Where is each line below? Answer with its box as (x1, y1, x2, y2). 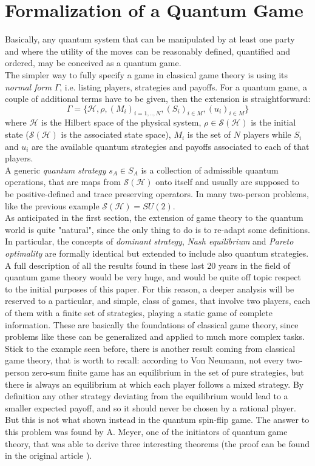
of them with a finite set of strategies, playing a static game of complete (5, 306, 273, 319)
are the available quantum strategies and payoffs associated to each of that (32, 140, 310, 152)
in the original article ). (5, 449, 92, 462)
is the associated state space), (61, 128, 171, 141)
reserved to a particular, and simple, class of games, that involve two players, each (5, 294, 311, 307)
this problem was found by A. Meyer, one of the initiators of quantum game (5, 425, 288, 437)
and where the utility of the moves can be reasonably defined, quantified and (5, 44, 291, 57)
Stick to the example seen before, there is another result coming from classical (5, 342, 296, 354)
